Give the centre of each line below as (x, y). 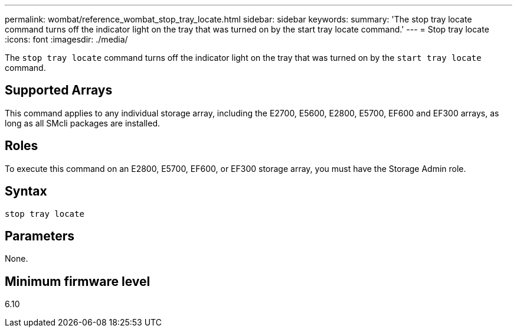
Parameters (40, 236)
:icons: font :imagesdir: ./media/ (66, 39)
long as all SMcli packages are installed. (82, 123)
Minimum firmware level (78, 281)
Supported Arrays (59, 90)
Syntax (26, 191)
